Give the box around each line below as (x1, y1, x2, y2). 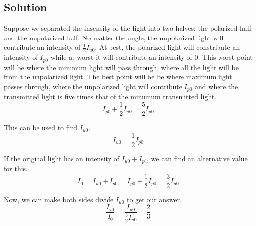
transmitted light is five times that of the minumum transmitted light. (4, 91, 217, 102)
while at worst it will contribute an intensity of (50, 52, 192, 62)
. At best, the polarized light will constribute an (95, 42, 240, 52)
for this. (4, 163, 28, 174)
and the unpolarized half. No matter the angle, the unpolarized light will (4, 32, 224, 42)
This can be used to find (4, 122, 78, 132)
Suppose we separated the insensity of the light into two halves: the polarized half (4, 23, 251, 33)
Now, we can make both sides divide (4, 194, 114, 204)
